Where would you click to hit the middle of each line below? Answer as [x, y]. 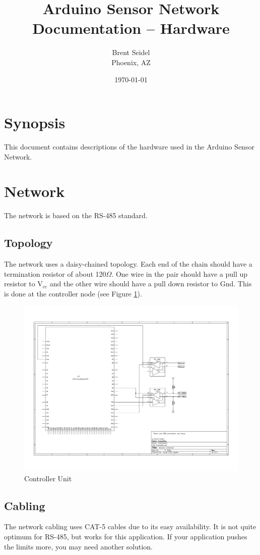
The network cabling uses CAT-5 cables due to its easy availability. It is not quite [130, 526]
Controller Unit [48, 478]
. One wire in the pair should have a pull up [180, 273]
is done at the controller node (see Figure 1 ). [73, 293]
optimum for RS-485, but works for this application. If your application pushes [126, 537]
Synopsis [35, 122]
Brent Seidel [131, 52]
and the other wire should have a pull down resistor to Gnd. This [151, 284]
